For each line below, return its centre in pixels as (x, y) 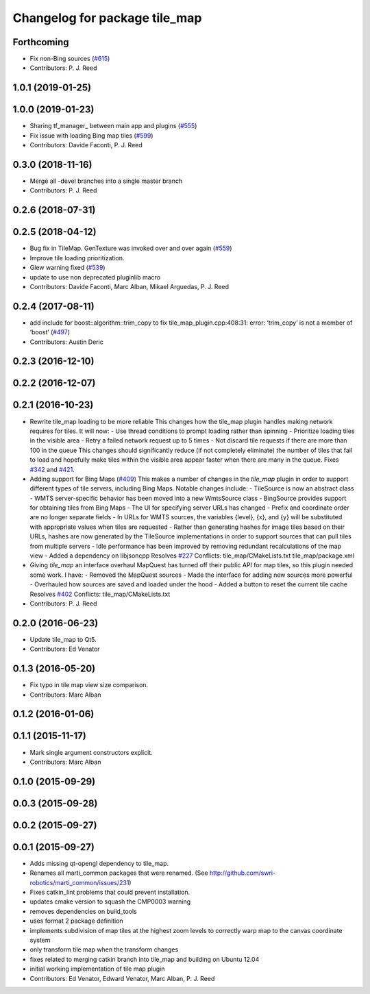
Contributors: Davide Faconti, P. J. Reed (86, 145)
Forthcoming (41, 42)
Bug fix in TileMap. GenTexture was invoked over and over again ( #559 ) (131, 248)
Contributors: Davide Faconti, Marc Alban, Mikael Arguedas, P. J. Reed (129, 286)
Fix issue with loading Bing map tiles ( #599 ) (91, 135)
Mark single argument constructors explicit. (91, 752)
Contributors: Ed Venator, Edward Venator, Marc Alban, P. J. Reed (122, 978)
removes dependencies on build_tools (83, 911)
